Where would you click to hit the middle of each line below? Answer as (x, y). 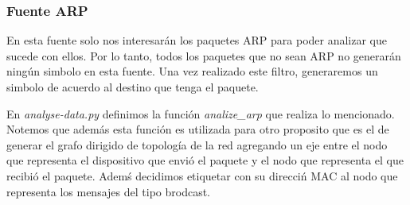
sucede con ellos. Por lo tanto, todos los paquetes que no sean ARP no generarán (204, 55)
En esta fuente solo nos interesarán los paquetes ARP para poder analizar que (197, 40)
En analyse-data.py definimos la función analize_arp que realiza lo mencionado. (201, 113)
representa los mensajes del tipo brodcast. (108, 191)
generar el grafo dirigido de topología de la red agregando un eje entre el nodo (197, 144)
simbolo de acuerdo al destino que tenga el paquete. (133, 87)
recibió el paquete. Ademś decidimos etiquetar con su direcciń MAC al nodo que (202, 175)
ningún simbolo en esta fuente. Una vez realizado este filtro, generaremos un (192, 71)
